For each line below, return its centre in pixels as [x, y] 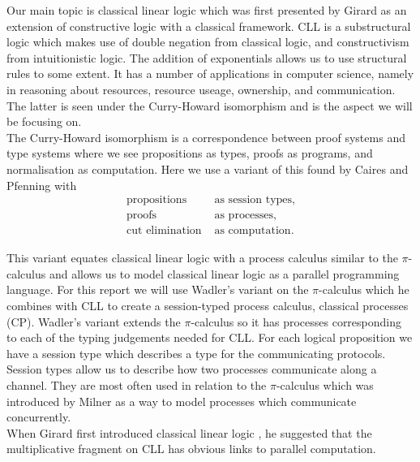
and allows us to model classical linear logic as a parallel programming [224, 273]
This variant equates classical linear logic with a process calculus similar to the [202, 258]
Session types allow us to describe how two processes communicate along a [192, 369]
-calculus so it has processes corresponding [296, 321]
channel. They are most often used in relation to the [137, 384]
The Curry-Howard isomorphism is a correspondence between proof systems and [206, 137]
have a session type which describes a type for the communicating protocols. [196, 353]
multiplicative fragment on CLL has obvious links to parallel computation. [191, 449]
